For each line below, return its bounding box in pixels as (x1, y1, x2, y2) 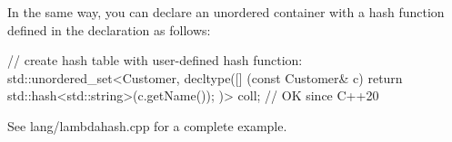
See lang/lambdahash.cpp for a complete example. (7, 116, 287, 135)
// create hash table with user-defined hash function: (7, 51, 303, 70)
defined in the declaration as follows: (7, 20, 211, 39)
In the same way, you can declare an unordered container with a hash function (7, 3, 445, 21)
